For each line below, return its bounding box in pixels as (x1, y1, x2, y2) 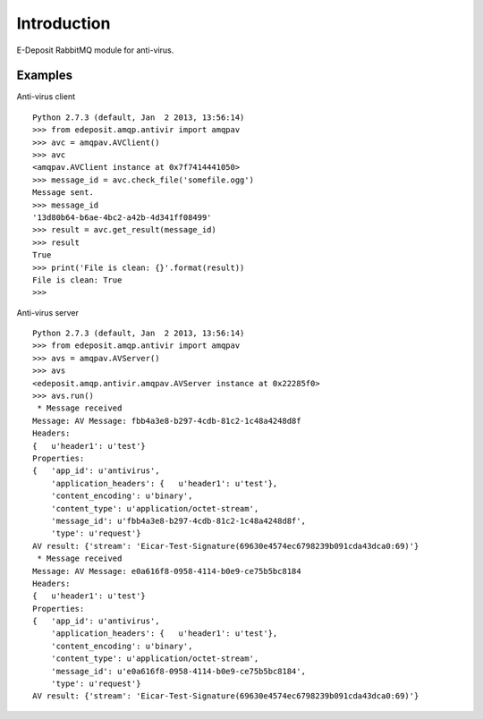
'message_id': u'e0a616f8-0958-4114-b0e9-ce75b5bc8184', (50, 666, 306, 676)
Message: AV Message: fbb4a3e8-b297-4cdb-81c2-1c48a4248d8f (32, 416, 301, 426)
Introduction (16, 13, 111, 33)
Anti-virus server (16, 307, 80, 317)
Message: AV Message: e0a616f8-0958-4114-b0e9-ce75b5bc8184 (32, 566, 301, 576)
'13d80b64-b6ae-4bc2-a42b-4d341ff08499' (32, 212, 212, 223)
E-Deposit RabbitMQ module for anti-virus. (16, 45, 174, 55)
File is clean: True (32, 275, 123, 285)
